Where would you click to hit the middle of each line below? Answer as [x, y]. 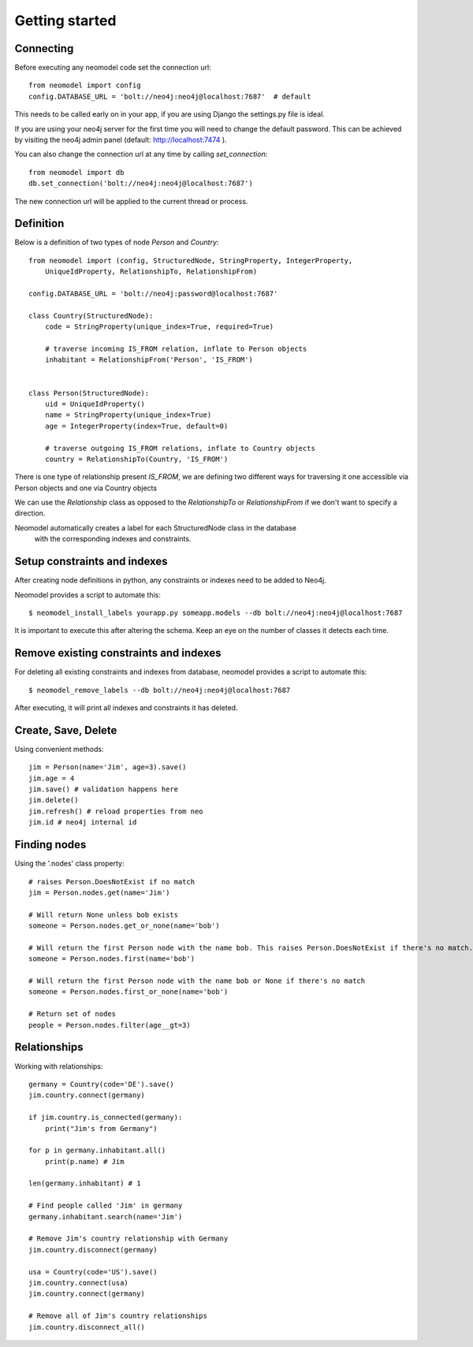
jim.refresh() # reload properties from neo [116, 811]
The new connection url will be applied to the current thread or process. [131, 201]
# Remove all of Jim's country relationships [118, 1316]
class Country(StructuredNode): [91, 316]
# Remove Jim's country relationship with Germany [128, 1239]
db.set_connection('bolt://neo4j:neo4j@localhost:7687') [141, 184]
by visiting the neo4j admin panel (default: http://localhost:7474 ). [121, 140]
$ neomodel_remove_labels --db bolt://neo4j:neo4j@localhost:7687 [160, 690]
